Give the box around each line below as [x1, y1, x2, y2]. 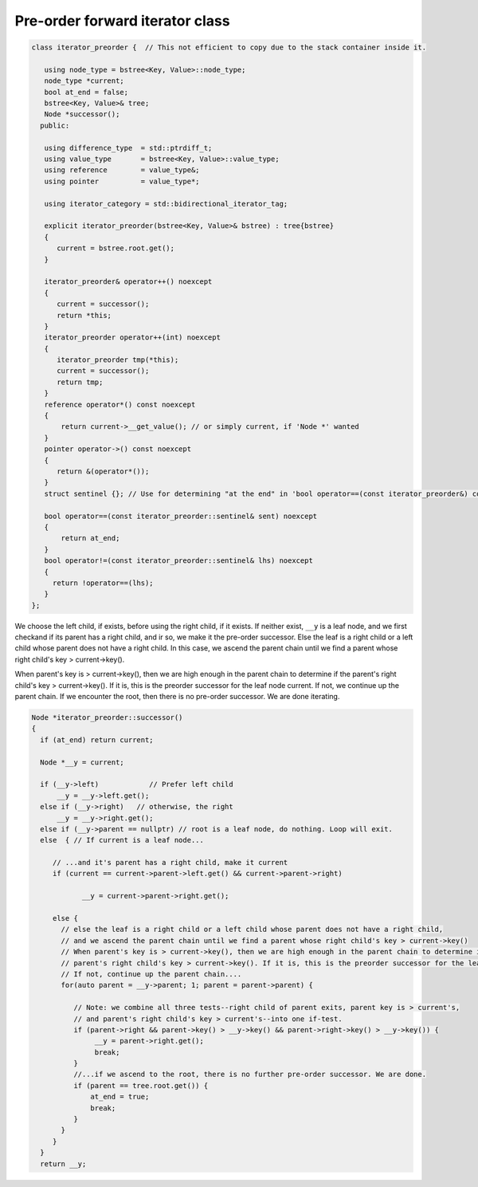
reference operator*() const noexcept [44, 399, 196, 409]
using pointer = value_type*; [44, 176, 200, 186]
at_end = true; [90, 1092, 150, 1102]
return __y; [40, 1159, 87, 1168]
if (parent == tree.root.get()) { [72, 1081, 209, 1090]
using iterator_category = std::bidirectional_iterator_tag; [44, 199, 288, 208]
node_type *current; [44, 77, 125, 85]
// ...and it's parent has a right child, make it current [52, 858, 288, 867]
